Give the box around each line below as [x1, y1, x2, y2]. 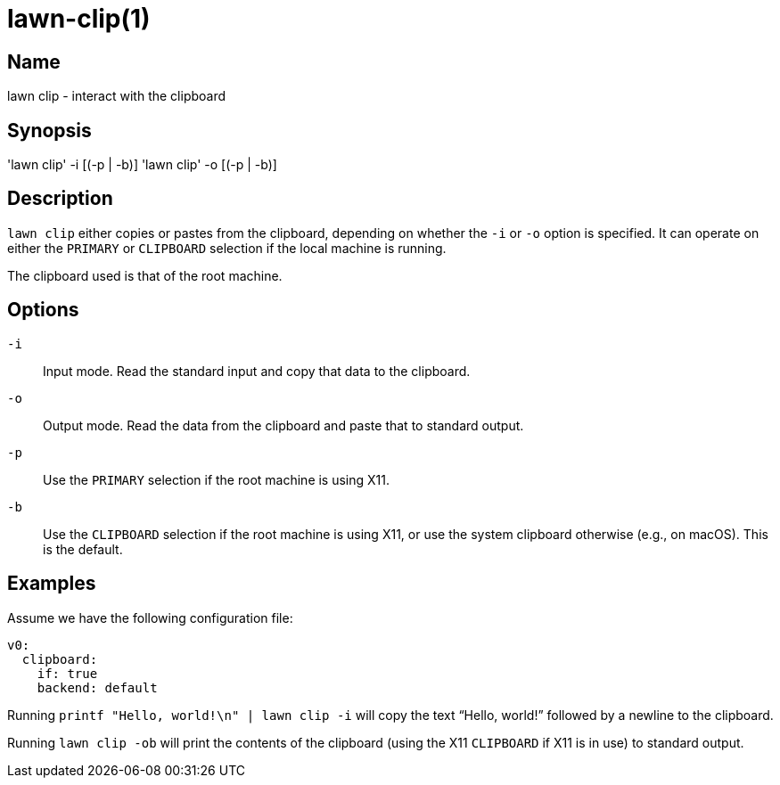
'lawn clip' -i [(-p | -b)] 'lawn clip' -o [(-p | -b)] [7, 157, 277, 173]
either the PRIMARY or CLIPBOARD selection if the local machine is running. [7, 240, 447, 256]
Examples [7, 572, 96, 595]
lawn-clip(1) [7, 4, 151, 34]
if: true [37, 666, 98, 681]
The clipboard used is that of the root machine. [7, 267, 283, 283]
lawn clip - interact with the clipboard [7, 88, 226, 104]
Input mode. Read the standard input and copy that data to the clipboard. [43, 363, 471, 379]
